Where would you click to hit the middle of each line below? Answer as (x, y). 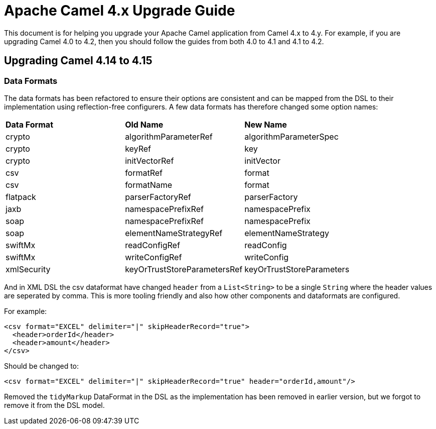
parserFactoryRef (158, 197)
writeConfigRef (154, 257)
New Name (266, 124)
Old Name (144, 124)
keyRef (138, 148)
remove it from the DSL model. (54, 405)
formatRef (144, 173)
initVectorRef (150, 160)
